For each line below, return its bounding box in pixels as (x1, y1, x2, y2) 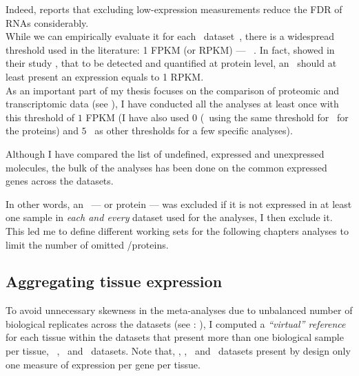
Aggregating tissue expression (6, 271, 223, 292)
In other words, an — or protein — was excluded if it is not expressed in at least (6, 196, 352, 211)
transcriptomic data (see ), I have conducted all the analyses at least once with (6, 96, 339, 111)
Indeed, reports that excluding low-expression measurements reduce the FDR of (6, 2, 342, 16)
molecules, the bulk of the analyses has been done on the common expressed (6, 160, 327, 174)
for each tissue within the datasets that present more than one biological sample (6, 330, 344, 344)
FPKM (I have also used (85, 109, 189, 124)
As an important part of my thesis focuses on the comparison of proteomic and (6, 83, 339, 97)
